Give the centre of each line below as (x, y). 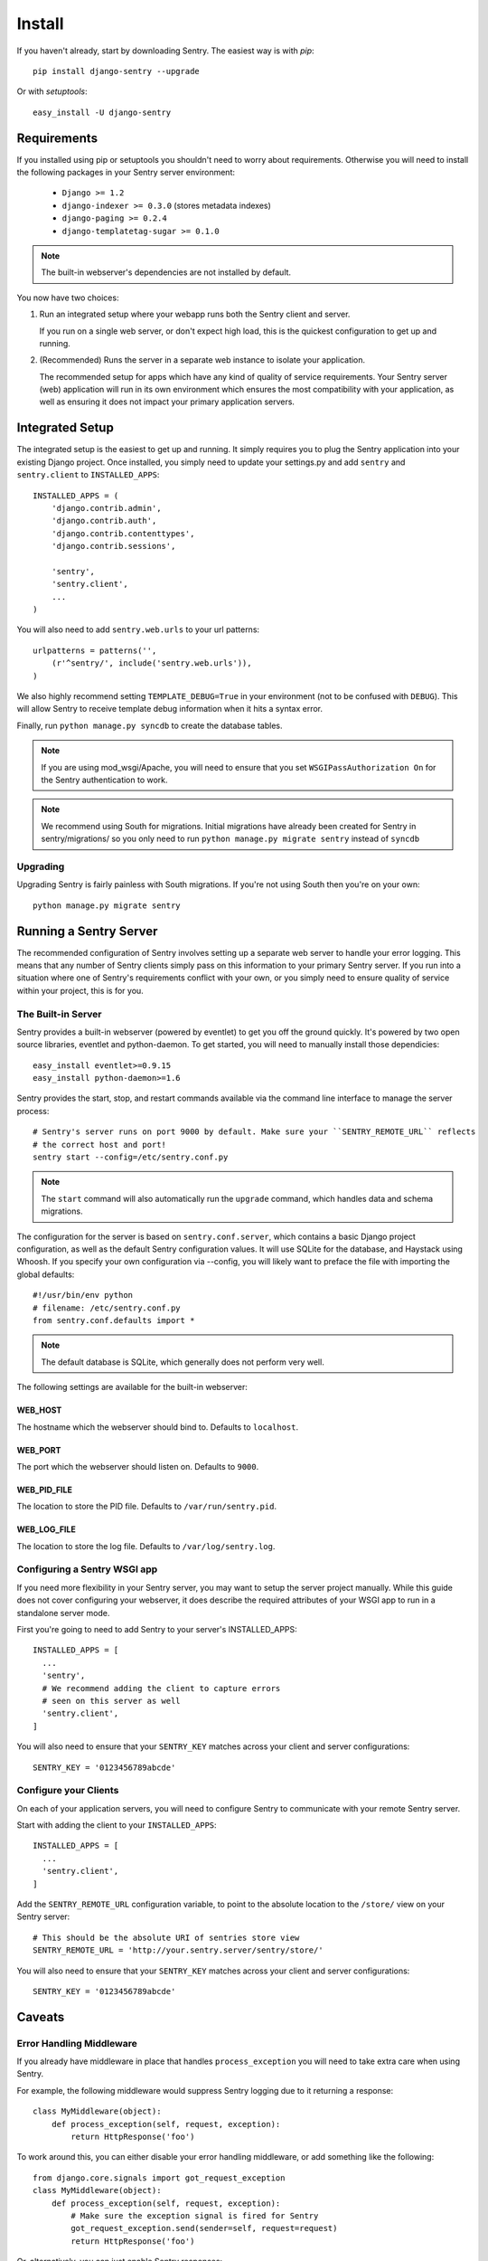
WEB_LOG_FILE (46, 1529)
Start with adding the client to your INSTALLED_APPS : (117, 1825)
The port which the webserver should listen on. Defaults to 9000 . (138, 1466)
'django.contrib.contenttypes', (123, 533)
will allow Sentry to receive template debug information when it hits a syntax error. (170, 709)
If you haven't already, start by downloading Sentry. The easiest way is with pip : (166, 51)
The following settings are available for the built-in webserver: (132, 1387)
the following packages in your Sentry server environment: (126, 173)
